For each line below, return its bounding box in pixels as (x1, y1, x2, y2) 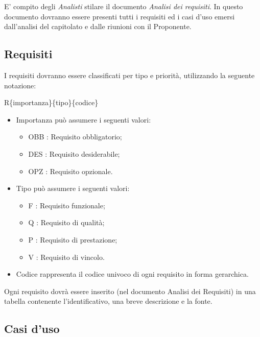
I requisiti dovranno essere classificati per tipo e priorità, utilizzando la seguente (4, 69, 255, 80)
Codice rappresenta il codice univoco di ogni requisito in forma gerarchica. (16, 269, 249, 279)
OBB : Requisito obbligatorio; (28, 131, 122, 142)
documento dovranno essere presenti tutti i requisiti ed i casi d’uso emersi (4, 11, 235, 21)
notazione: (4, 80, 36, 90)
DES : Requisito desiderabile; (28, 148, 120, 159)
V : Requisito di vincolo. (28, 251, 105, 262)
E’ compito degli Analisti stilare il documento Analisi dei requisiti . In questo (4, 1, 243, 11)
